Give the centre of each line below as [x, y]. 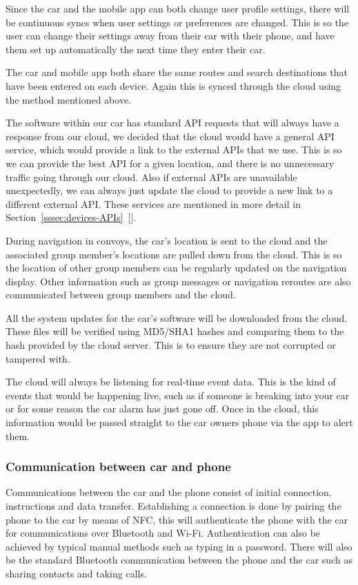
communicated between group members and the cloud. [121, 295]
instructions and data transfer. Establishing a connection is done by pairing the [173, 506]
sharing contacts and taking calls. [76, 573]
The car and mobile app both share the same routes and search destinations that [177, 72]
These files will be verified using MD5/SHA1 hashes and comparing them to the [175, 331]
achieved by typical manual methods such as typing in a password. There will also [179, 546]
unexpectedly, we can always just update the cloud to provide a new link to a [169, 190]
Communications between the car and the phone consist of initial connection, [169, 492]
